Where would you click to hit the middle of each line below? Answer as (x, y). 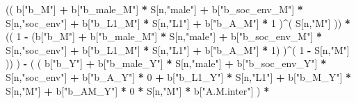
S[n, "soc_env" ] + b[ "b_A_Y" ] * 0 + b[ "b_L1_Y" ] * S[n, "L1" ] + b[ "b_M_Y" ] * (179, 76)
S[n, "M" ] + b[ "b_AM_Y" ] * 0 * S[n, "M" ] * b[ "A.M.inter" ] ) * (138, 90)
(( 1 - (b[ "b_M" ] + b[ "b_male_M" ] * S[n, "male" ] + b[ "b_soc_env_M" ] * (164, 36)
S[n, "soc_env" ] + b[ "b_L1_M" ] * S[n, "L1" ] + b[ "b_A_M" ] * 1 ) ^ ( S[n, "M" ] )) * (178, 22)
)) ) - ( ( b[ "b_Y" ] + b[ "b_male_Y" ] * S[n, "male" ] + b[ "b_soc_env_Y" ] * (166, 63)
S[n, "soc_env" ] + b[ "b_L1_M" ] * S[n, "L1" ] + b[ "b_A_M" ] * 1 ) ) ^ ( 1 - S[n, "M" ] (178, 49)
